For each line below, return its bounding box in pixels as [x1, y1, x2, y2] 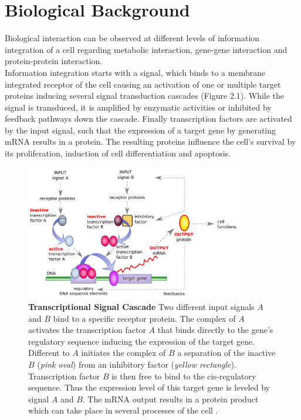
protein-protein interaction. [5, 55, 103, 67]
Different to [28, 346, 70, 359]
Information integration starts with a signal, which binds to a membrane [5, 66, 266, 78]
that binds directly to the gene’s [157, 324, 273, 336]
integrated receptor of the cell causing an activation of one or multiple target [5, 78, 281, 90]
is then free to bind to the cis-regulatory [111, 369, 256, 382]
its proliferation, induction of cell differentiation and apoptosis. [5, 147, 231, 159]
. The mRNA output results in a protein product [82, 392, 259, 405]
